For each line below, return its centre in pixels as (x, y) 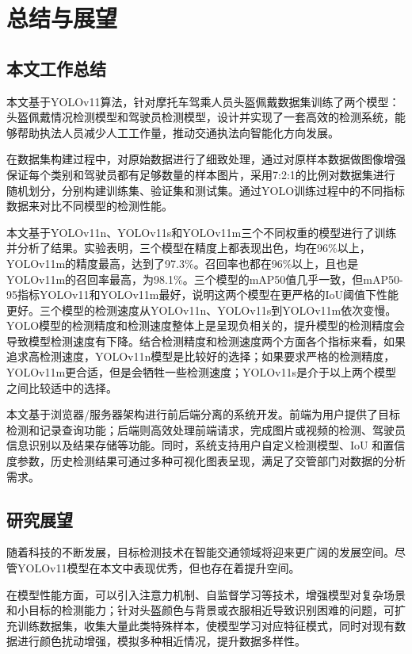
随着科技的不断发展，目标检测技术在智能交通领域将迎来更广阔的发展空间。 (200, 552)
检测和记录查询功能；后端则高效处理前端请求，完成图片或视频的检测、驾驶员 (206, 429)
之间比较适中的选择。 (62, 387)
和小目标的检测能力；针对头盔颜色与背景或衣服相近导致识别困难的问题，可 (200, 610)
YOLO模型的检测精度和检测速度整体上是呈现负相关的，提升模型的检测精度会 (206, 325)
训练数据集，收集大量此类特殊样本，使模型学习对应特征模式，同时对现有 (206, 625)
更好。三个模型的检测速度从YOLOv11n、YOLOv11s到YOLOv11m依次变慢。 (202, 310)
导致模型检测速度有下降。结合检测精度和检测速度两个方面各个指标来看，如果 (206, 340)
